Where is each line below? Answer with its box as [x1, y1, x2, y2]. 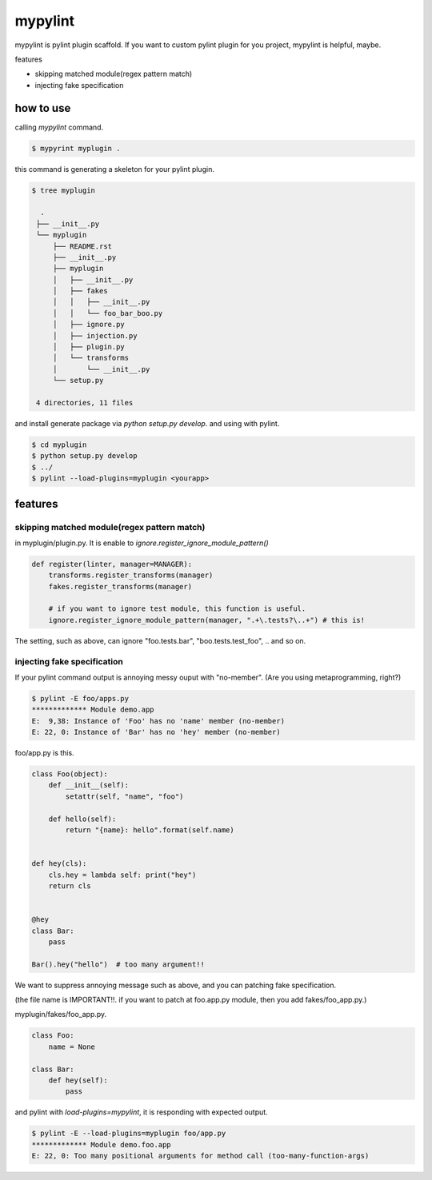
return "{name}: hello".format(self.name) [65, 826, 235, 835]
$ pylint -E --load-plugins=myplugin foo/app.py [31, 1129, 226, 1138]
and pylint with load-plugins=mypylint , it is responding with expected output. [14, 1107, 268, 1117]
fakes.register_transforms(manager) [48, 582, 192, 591]
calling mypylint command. [14, 122, 104, 132]
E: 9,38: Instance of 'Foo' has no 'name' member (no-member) [31, 716, 286, 725]
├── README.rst [52, 241, 112, 251]
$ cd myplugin [31, 440, 87, 449]
